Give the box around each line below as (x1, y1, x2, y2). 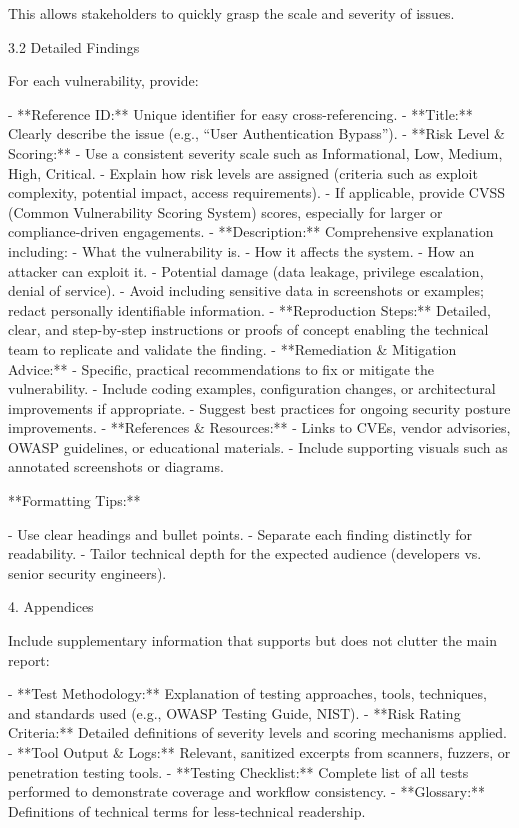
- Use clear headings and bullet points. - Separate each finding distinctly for (8, 523, 473, 544)
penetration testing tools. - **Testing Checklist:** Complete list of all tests (8, 761, 469, 782)
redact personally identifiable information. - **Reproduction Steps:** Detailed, (8, 299, 491, 320)
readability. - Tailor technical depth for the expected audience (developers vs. (8, 543, 482, 564)
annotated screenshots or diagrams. (8, 456, 224, 477)
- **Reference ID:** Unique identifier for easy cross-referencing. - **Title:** (8, 103, 473, 124)
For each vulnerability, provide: (8, 70, 199, 91)
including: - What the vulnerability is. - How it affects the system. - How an (8, 240, 475, 261)
